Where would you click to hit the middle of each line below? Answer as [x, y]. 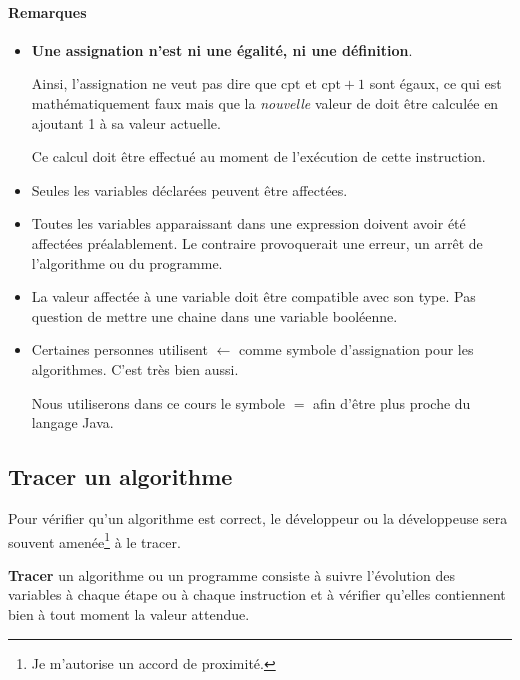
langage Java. [72, 422]
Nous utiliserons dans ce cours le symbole [158, 402]
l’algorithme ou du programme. [127, 262]
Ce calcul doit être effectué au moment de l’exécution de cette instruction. [258, 156]
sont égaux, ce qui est [435, 83]
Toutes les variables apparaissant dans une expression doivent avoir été [248, 223]
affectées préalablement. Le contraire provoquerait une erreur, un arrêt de [257, 242]
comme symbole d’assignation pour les [356, 349]
